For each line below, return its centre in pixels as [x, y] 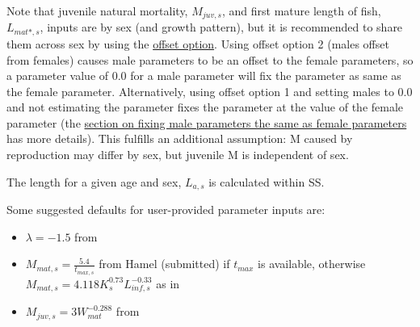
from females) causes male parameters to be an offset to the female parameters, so [210, 59]
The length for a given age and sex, [94, 181]
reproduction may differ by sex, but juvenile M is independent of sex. [178, 155]
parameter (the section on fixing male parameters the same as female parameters [207, 122]
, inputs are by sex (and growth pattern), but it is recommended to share [221, 27]
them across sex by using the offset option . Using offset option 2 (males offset [198, 43]
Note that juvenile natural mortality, [97, 10]
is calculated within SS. [267, 181]
